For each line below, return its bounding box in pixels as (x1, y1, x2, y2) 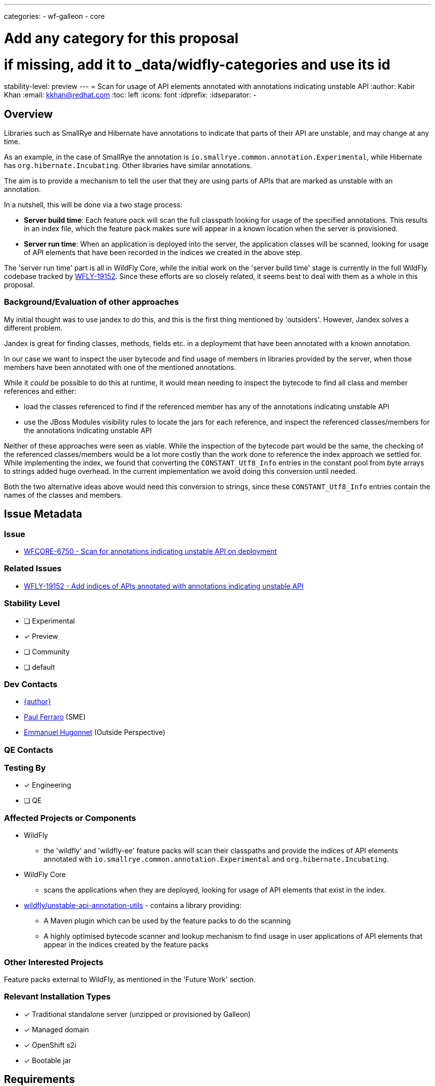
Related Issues (4, 563, 62, 574)
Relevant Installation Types (4, 992, 111, 1002)
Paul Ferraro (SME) (24, 713, 86, 722)
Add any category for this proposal (4, 29, 239, 47)
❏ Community (24, 647, 70, 656)
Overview (4, 107, 53, 120)
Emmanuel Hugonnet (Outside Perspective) (24, 728, 165, 737)
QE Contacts (4, 744, 54, 755)
